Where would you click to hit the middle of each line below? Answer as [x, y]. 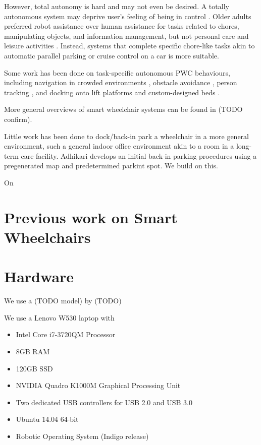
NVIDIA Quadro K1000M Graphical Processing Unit [98, 385]
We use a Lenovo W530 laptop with [59, 317]
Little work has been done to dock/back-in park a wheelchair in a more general [127, 136]
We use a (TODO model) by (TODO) [63, 301]
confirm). [18, 119]
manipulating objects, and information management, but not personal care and [126, 36]
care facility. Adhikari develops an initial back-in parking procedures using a [139, 155]
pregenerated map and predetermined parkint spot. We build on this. [111, 166]
